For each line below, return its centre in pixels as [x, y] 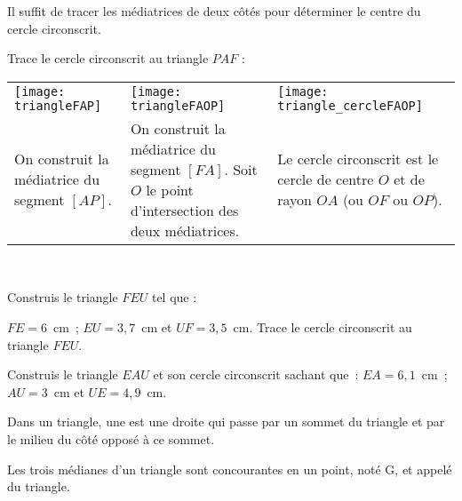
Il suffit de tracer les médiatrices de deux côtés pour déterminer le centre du [214, 11]
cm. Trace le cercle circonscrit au [323, 326]
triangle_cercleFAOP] [350, 105]
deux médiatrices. [185, 230]
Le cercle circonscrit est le [358, 159]
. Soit [241, 169]
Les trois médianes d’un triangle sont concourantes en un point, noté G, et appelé [230, 469]
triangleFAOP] [178, 105]
